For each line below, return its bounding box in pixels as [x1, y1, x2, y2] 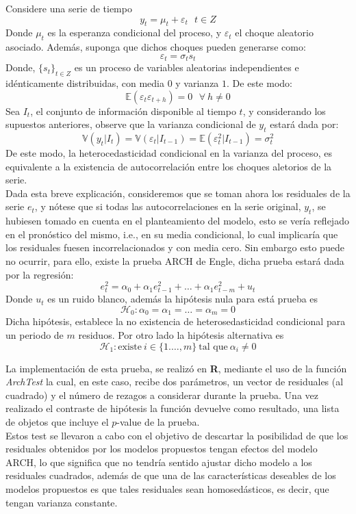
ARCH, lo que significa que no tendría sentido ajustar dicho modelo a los [5, 454, 312, 469]
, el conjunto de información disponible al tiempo [30, 103, 236, 118]
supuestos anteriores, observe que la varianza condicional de [5, 117, 256, 131]
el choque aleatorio [235, 25, 314, 40]
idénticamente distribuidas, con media [5, 76, 164, 90]
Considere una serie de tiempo [5, 1, 132, 15]
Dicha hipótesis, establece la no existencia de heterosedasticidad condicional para [5, 314, 346, 329]
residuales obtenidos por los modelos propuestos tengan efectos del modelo [5, 441, 318, 456]
